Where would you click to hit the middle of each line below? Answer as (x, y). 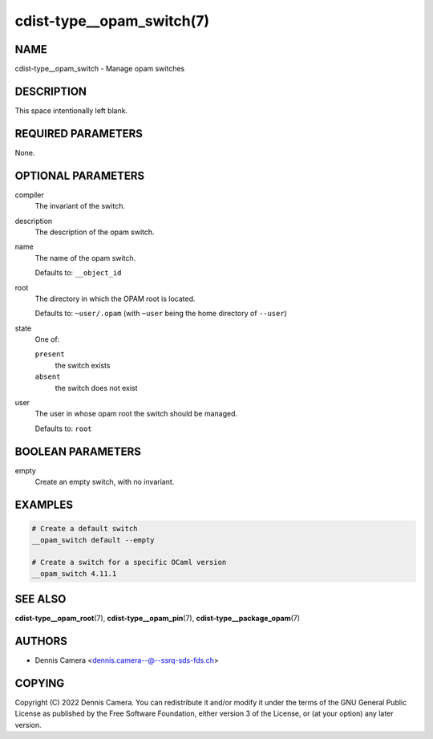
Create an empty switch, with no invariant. (105, 482)
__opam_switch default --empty (93, 540)
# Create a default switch (85, 529)
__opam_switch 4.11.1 (74, 573)
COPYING (40, 683)
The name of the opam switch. (85, 258)
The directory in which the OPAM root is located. (115, 298)
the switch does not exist (96, 388)
